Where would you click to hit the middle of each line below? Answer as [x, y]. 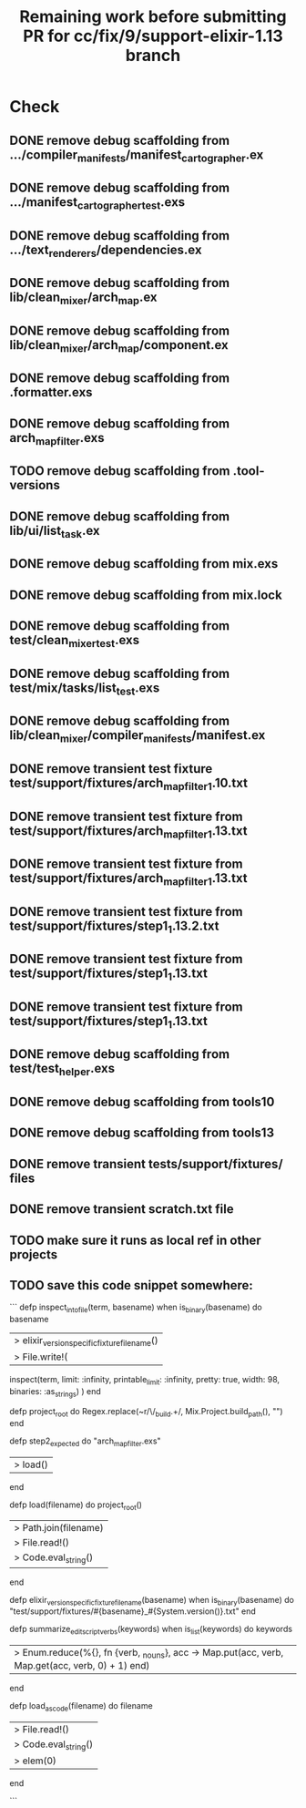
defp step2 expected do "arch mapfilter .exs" [85, 1442]
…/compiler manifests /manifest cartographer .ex [137, 156]
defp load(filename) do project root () [76, 1505]
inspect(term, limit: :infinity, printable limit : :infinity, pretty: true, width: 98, [145, 1381]
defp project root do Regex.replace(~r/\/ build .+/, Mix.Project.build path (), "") [147, 1412]
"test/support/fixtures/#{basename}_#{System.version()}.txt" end [133, 1611]
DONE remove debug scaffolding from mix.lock [146, 595]
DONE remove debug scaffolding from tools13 [142, 1133]
